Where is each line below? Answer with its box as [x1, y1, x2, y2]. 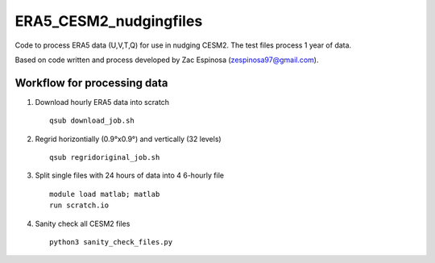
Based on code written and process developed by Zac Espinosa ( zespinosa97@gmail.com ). [14, 55, 319, 65]
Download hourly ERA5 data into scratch [35, 97, 169, 106]
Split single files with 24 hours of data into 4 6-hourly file [35, 170, 225, 181]
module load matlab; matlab [49, 190, 160, 198]
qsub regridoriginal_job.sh [49, 153, 160, 162]
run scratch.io [49, 201, 110, 210]
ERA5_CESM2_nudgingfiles [14, 12, 203, 30]
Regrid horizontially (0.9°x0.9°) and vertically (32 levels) [35, 134, 222, 144]
